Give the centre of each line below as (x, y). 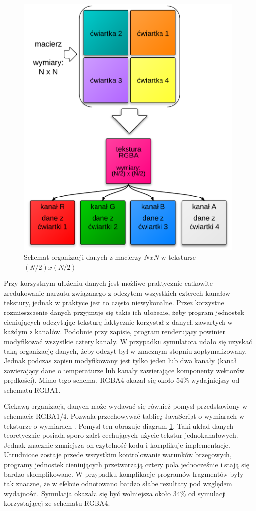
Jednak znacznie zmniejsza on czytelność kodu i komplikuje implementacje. (117, 445)
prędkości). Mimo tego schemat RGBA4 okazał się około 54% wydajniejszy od (122, 380)
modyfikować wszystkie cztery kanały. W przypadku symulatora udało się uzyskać (128, 341)
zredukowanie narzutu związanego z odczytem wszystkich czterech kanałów (117, 293)
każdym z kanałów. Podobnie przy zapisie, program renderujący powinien (115, 332)
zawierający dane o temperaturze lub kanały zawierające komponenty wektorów (124, 370)
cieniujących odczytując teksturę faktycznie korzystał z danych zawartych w (118, 322)
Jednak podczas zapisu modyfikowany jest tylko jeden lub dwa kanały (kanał (120, 360)
